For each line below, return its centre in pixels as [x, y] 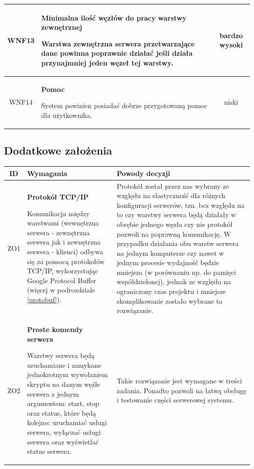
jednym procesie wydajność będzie [168, 262]
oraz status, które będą [62, 413]
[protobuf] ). [44, 299]
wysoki [231, 45]
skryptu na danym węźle [63, 384]
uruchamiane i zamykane [64, 365]
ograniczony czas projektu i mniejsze [171, 291]
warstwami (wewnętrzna [63, 223]
